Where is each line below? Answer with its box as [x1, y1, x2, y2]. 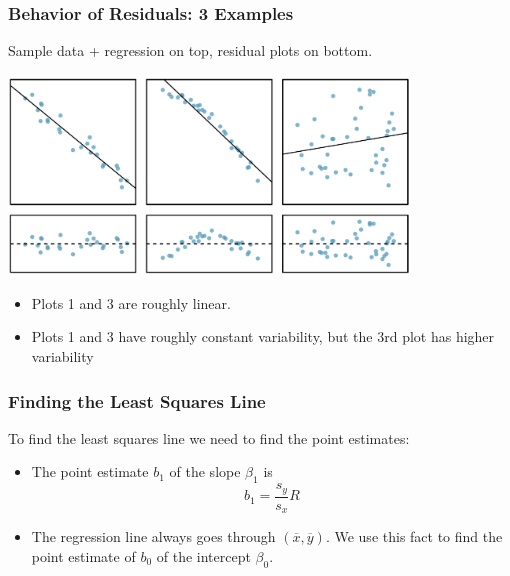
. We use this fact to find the [325, 526, 503, 547]
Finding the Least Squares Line [8, 388, 266, 413]
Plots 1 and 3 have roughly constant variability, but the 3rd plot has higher [31, 326, 495, 347]
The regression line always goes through [31, 526, 276, 547]
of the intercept [156, 545, 251, 566]
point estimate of [31, 545, 136, 566]
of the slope [169, 461, 241, 482]
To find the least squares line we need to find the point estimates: [8, 427, 410, 448]
